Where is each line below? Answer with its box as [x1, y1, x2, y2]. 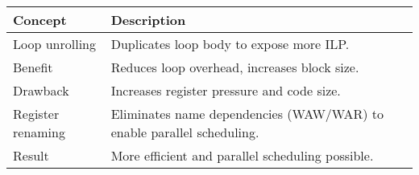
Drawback [13, 81, 69, 100]
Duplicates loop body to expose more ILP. [110, 35, 350, 53]
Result [13, 146, 49, 165]
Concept [13, 10, 67, 29]
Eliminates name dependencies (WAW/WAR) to [110, 104, 384, 123]
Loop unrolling [13, 35, 96, 53]
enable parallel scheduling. [110, 123, 259, 141]
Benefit [13, 58, 53, 76]
